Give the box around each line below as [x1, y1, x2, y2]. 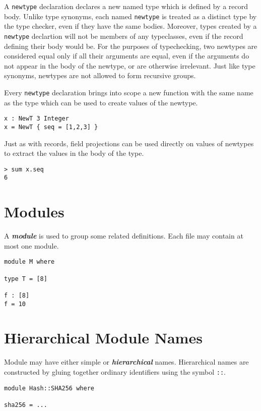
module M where [4, 258, 55, 266]
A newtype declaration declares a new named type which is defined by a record [4, 1, 248, 11]
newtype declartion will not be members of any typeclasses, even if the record [4, 30, 243, 41]
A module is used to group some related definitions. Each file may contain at [4, 230, 243, 241]
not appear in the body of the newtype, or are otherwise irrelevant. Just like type [4, 60, 255, 71]
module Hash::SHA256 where [4, 384, 94, 392]
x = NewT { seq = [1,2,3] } [4, 123, 98, 131]
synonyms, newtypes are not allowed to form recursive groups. [4, 70, 196, 81]
